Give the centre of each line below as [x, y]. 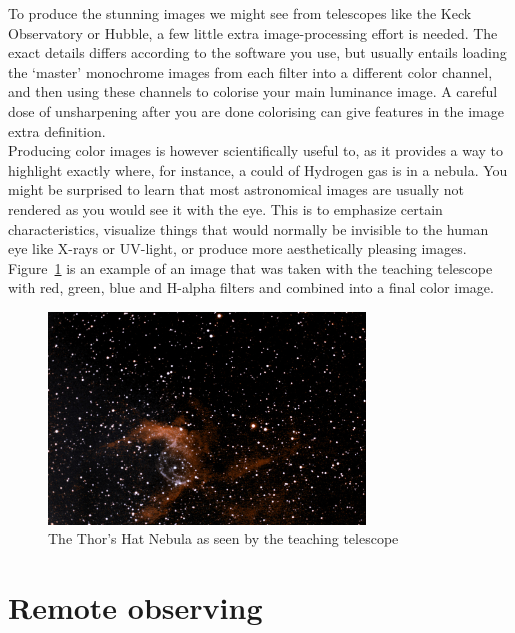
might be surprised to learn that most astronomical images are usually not [236, 189]
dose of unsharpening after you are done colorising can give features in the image [256, 110]
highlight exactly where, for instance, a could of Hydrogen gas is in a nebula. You [258, 169]
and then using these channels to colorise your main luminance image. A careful [253, 91]
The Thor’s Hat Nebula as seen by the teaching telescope [223, 538]
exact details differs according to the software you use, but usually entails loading [257, 52]
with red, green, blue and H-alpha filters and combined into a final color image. [251, 287]
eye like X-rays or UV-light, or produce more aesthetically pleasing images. [237, 248]
